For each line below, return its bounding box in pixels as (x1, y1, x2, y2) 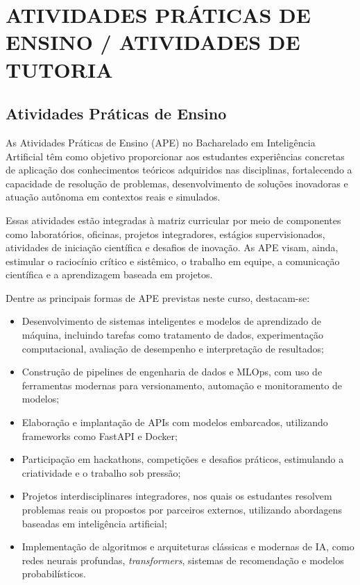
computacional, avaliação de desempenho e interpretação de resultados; (22, 341, 324, 355)
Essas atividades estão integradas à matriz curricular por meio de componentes (6, 212, 341, 227)
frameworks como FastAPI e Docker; (22, 428, 178, 443)
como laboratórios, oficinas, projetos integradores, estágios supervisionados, (6, 226, 325, 241)
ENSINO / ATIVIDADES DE (6, 28, 300, 56)
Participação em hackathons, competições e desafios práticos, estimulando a (22, 452, 344, 466)
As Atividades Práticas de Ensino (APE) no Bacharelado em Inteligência (6, 135, 316, 149)
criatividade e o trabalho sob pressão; (22, 465, 181, 480)
